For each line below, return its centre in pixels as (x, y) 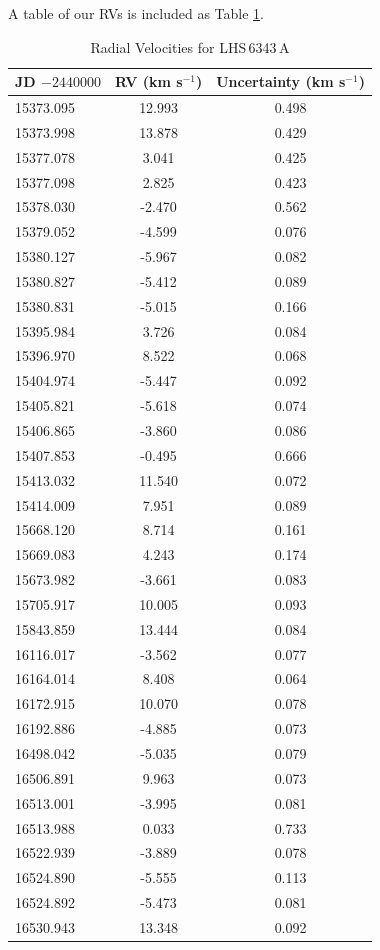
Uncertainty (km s (281, 81)
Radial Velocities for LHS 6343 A (190, 46)
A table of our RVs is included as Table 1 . (136, 13)
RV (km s (148, 81)
